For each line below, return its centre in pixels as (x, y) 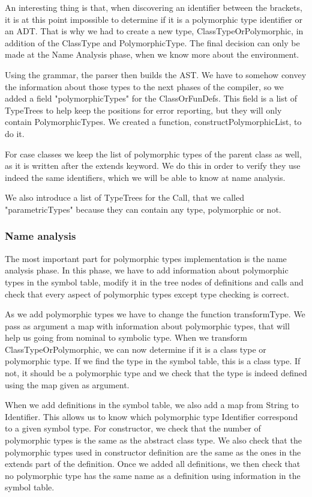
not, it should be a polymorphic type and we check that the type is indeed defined (156, 373)
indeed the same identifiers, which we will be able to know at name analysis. (145, 177)
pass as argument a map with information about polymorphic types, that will (147, 325)
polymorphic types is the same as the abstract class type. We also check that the (153, 440)
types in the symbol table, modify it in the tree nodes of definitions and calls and (154, 282)
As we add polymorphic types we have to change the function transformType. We (155, 314)
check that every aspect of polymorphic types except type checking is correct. (147, 294)
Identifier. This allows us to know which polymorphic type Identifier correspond (151, 416)
